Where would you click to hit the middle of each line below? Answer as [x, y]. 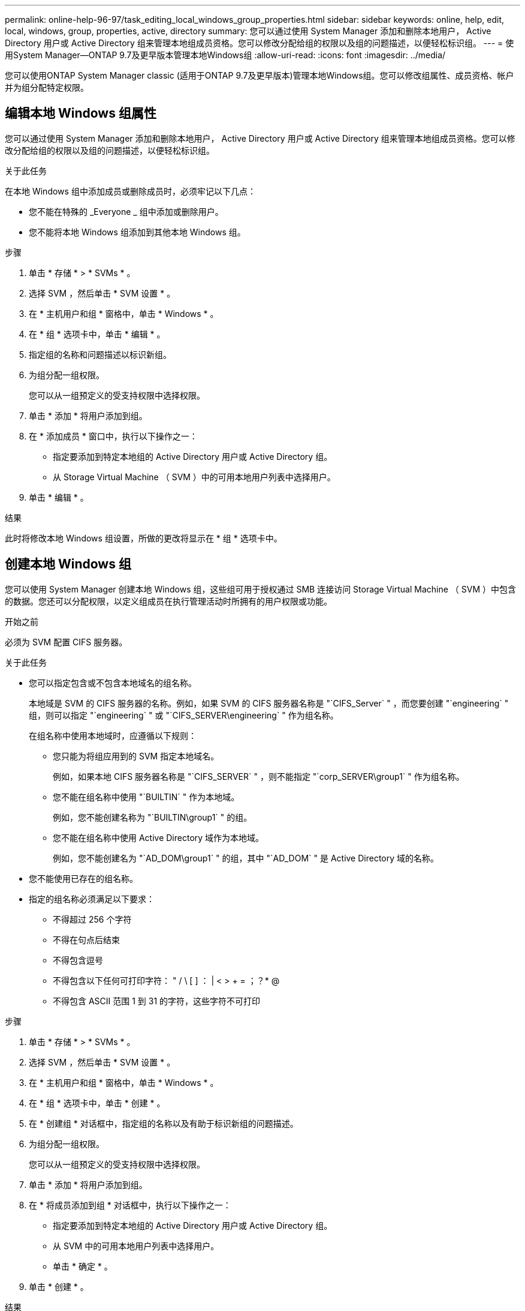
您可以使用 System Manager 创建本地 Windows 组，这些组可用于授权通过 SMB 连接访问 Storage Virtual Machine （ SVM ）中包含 [261, 589]
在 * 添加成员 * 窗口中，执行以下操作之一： [113, 436]
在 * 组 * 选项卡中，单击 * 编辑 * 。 [97, 334]
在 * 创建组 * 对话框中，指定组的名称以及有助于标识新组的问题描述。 [164, 1123]
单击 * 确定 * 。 [83, 1266]
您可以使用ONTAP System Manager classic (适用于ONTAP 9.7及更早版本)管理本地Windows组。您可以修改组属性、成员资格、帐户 [260, 75]
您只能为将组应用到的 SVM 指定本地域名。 [136, 756]
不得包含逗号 [78, 960]
